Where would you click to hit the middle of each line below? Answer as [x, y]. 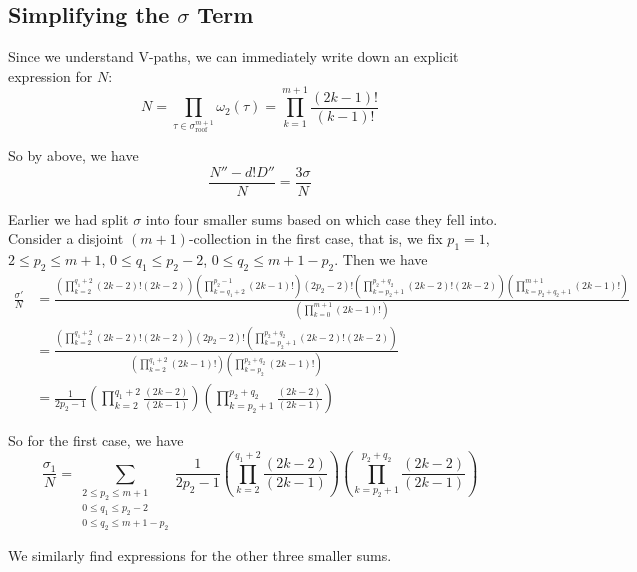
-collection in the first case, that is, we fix [315, 238]
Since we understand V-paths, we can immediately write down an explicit [233, 56]
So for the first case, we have [96, 440]
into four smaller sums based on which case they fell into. [321, 218]
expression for [50, 75]
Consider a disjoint [66, 238]
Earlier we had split [68, 218]
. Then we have [381, 259]
